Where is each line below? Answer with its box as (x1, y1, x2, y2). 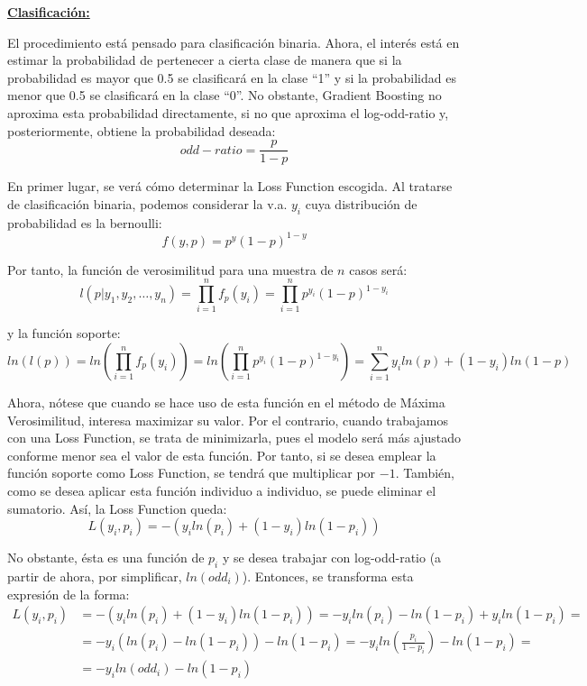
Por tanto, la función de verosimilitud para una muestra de (7, 260, 334, 279)
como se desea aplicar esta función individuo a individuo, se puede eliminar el (7, 480, 436, 499)
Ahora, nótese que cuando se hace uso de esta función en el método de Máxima (7, 393, 445, 412)
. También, (395, 463, 454, 482)
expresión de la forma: (7, 584, 130, 603)
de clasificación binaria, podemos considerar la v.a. (7, 194, 288, 213)
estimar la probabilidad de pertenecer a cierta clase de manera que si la (7, 50, 402, 69)
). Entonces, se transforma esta (242, 566, 414, 585)
